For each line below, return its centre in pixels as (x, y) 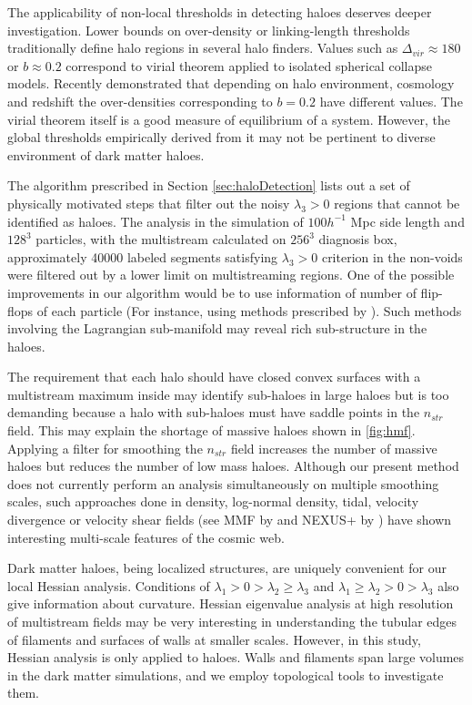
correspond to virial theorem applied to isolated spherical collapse (249, 65)
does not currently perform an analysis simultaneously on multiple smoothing (223, 483)
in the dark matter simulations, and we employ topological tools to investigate (226, 674)
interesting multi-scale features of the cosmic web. (146, 537)
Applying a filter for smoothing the (105, 448)
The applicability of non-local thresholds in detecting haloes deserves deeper (220, 12)
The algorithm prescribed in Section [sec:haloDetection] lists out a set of (209, 185)
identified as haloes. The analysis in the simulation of (156, 221)
